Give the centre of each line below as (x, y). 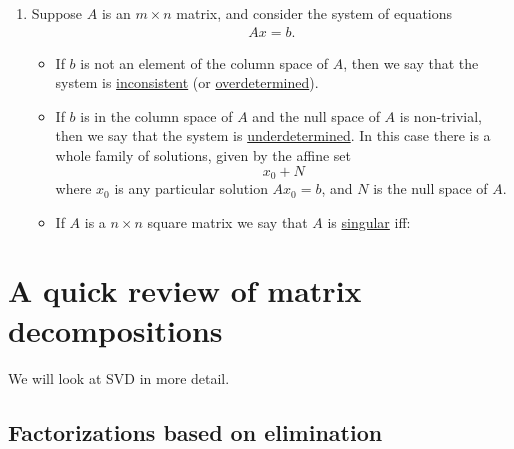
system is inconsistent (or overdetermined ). (187, 82)
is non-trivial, (440, 115)
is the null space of (430, 188)
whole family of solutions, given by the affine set (203, 155)
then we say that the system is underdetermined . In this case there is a (273, 135)
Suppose (57, 13)
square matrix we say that (227, 221)
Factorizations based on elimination (195, 431)
